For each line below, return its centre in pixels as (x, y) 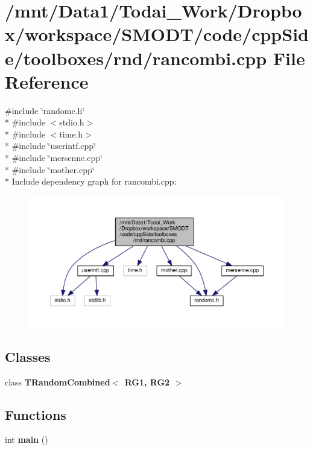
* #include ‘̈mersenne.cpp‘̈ (54, 158)
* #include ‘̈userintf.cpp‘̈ (51, 146)
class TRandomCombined (58, 382)
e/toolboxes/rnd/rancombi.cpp (136, 58)
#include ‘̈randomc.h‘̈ (45, 110)
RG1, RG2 (147, 382)
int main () (27, 439)
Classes (28, 356)
